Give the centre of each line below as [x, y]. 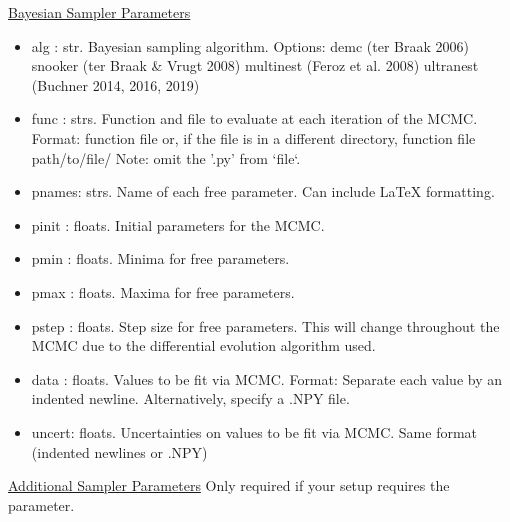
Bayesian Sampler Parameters [99, 12]
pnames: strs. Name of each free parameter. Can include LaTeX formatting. [263, 191]
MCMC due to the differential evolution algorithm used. [203, 345]
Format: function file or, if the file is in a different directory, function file [253, 137]
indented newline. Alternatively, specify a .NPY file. [190, 398]
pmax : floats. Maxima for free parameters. [163, 291]
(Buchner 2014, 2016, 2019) [115, 84]
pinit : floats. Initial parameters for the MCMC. [178, 224]
